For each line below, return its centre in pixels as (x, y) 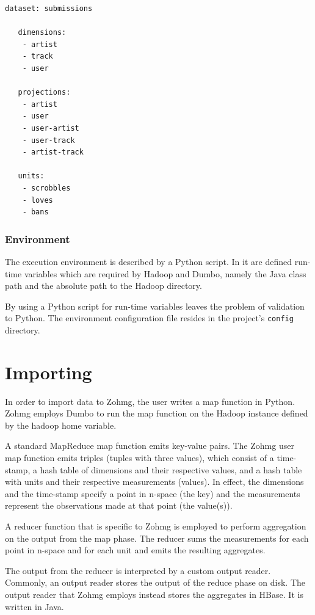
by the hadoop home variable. (61, 425)
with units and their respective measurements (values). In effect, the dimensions (154, 482)
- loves (38, 200)
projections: (44, 93)
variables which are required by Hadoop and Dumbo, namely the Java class (165, 273)
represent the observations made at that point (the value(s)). (119, 505)
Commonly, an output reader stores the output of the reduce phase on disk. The (155, 582)
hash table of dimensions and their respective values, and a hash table (171, 469)
